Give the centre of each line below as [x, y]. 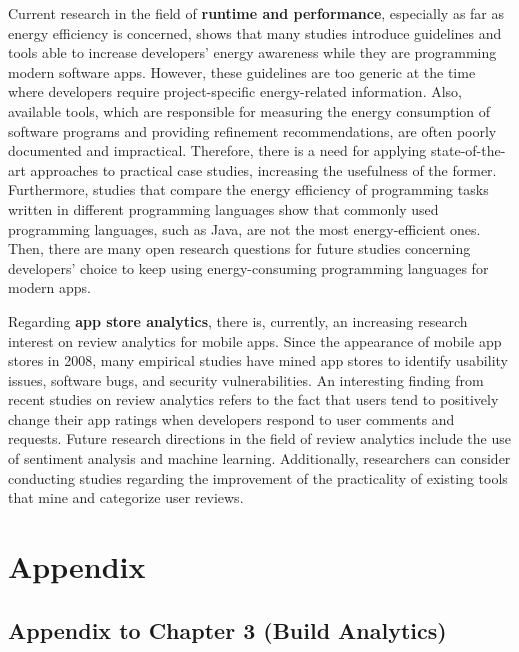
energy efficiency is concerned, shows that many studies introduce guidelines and [255, 32]
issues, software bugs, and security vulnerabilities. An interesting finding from [246, 379]
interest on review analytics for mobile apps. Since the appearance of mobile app [255, 340]
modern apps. [49, 287]
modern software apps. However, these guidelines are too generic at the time [242, 71]
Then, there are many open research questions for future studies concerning [239, 248]
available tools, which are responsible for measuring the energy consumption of [249, 110]
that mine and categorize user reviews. [126, 497]
